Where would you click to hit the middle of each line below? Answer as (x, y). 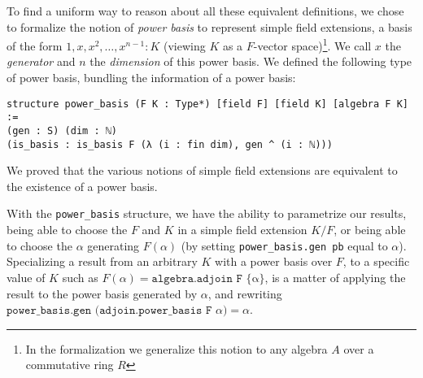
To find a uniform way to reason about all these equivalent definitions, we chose (205, 11)
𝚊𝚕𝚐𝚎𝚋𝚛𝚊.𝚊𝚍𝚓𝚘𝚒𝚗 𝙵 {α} (208, 278)
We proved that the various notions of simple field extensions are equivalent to (202, 170)
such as (80, 277)
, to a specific (376, 261)
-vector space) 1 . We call (312, 44)
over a (359, 348)
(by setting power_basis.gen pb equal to (284, 245)
